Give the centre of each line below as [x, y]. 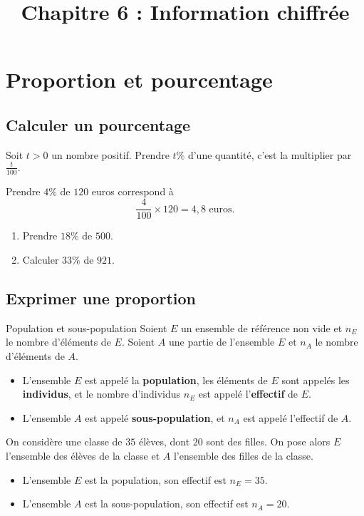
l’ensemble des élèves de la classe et [83, 455]
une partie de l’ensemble [222, 342]
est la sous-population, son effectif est [167, 504]
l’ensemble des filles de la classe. [243, 455]
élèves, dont [164, 442]
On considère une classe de [64, 442]
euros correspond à [132, 191]
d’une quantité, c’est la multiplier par [270, 154]
